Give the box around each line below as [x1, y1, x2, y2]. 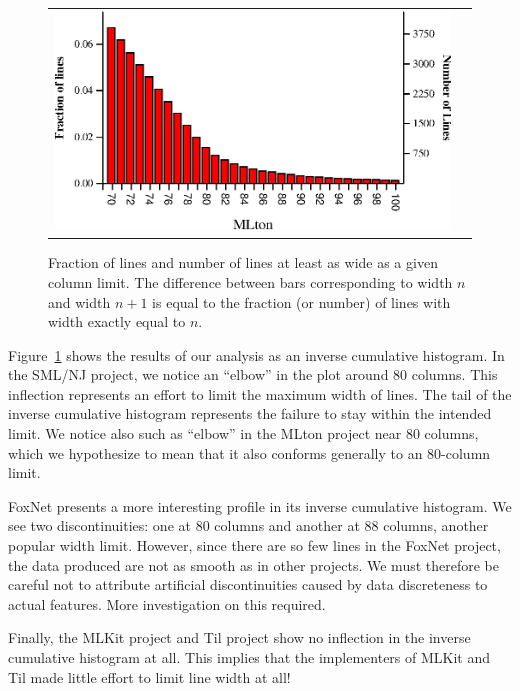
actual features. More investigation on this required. [8, 593, 326, 614]
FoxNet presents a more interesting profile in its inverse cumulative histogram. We [8, 495, 512, 516]
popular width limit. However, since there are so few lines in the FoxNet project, [8, 535, 501, 556]
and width [48, 291, 111, 312]
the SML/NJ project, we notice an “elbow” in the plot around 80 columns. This [8, 364, 498, 385]
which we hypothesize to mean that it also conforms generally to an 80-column [8, 442, 491, 463]
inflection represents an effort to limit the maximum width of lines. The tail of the [8, 383, 512, 404]
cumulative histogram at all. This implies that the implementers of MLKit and [8, 647, 491, 667]
